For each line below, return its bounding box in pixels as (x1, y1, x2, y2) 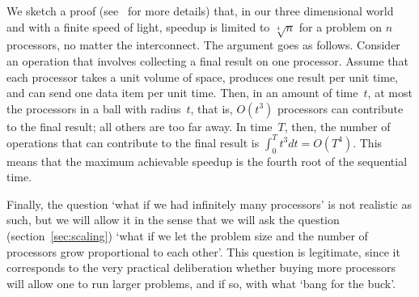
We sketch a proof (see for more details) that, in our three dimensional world (6, 2, 394, 19)
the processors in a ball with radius (6, 100, 181, 117)
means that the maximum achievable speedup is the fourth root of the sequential (6, 152, 408, 169)
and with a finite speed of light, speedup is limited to (6, 18, 270, 35)
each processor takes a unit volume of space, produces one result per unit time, (6, 68, 399, 85)
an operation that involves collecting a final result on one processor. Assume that (6, 52, 408, 69)
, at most (367, 84, 413, 101)
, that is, (190, 100, 233, 117)
